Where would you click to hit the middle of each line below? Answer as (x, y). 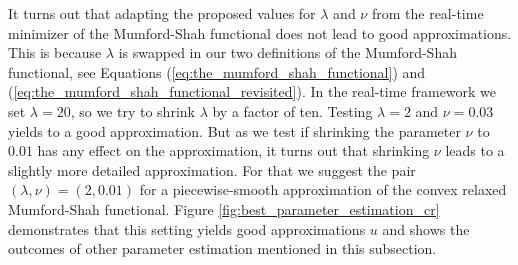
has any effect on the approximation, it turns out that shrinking (233, 150)
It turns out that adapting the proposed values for (162, 13)
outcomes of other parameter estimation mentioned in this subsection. (222, 248)
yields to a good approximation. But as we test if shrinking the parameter (234, 130)
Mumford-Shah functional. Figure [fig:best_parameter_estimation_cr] (224, 208)
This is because (55, 52)
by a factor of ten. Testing (292, 110)
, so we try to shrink (132, 110)
